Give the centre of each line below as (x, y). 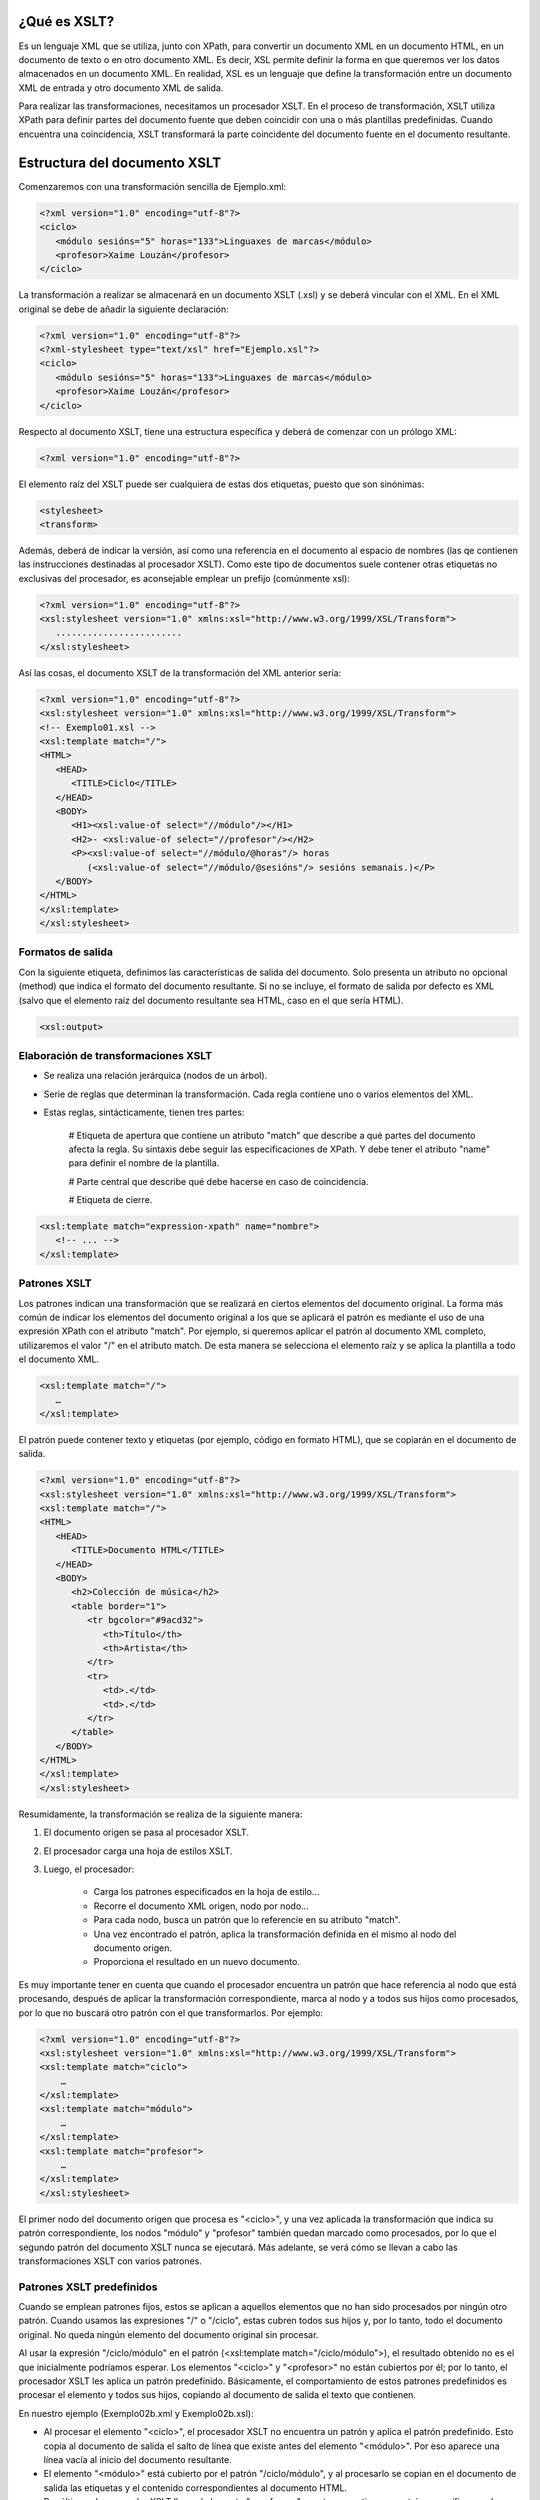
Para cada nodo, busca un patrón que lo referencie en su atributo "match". (247, 1920)
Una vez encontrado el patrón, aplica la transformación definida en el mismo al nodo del (275, 1934)
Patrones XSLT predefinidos (88, 2287)
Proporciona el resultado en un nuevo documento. (196, 1962)
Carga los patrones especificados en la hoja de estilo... (206, 1892)
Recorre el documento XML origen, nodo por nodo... (201, 1906)
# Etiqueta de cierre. (110, 1200)
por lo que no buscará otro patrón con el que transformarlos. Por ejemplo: (171, 2012)
